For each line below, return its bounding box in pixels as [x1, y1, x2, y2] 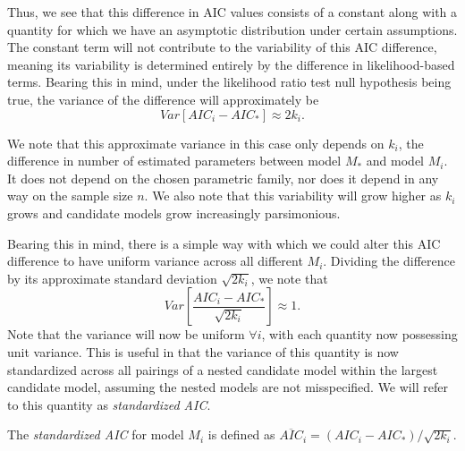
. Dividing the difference [323, 251, 455, 270]
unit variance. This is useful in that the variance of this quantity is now [7, 342, 399, 361]
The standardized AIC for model [7, 425, 184, 444]
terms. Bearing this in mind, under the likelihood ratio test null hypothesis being [7, 72, 452, 91]
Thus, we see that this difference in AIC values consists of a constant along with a [7, 3, 458, 21]
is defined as [207, 425, 275, 444]
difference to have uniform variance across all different [7, 251, 303, 270]
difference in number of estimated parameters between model [7, 151, 342, 170]
